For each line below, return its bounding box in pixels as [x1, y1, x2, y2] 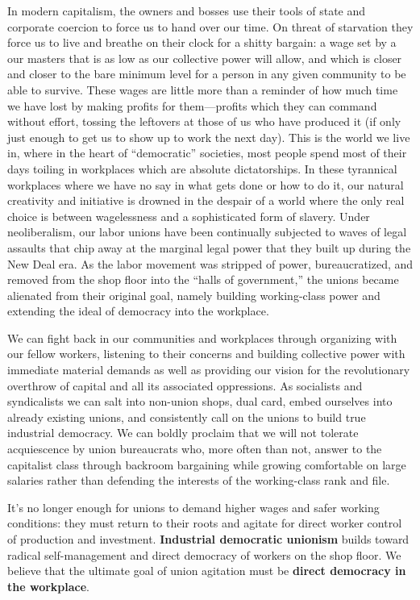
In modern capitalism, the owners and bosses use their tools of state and [7, 2, 366, 19]
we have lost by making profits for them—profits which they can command [7, 97, 377, 114]
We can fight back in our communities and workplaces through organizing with [7, 329, 397, 346]
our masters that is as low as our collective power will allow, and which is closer [7, 49, 402, 66]
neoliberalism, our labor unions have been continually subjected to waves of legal [7, 223, 407, 240]
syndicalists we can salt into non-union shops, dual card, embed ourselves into [7, 393, 393, 410]
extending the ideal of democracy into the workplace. [7, 302, 269, 319]
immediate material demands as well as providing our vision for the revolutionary [7, 361, 410, 378]
